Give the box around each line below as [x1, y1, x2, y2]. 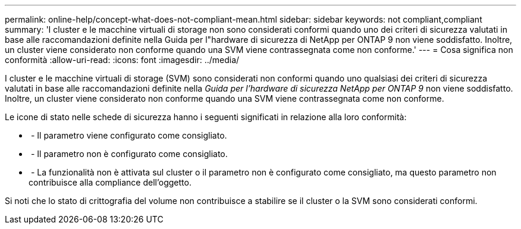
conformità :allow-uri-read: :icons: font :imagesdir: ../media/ [5, 55, 240, 65]
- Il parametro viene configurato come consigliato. [30, 130, 227, 140]
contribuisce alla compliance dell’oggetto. [29, 177, 192, 187]
